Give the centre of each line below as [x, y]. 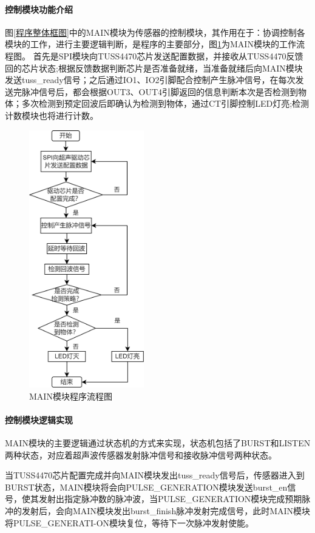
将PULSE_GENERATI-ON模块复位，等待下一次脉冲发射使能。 [130, 522]
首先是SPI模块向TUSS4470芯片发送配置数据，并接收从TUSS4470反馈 [168, 55]
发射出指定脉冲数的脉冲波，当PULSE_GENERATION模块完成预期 [170, 499]
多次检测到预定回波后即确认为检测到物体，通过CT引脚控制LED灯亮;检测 [165, 103]
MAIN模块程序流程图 [71, 396]
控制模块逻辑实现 [39, 419]
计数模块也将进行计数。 [52, 115]
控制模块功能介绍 [39, 9]
